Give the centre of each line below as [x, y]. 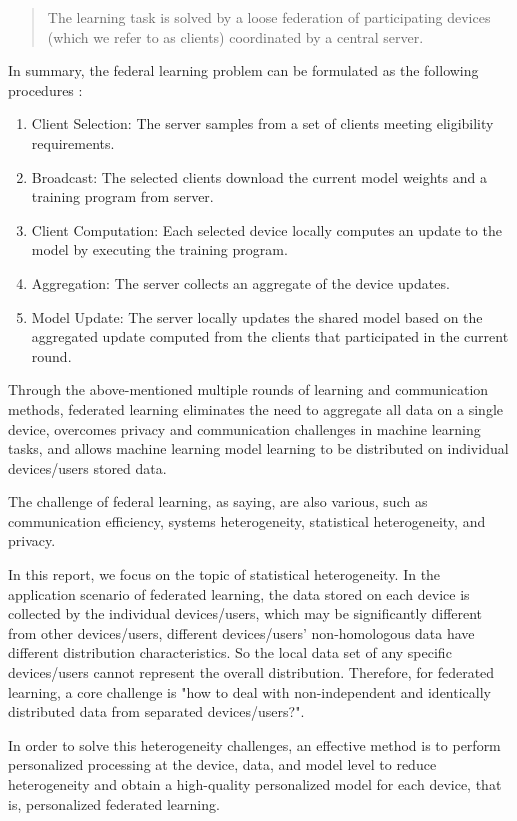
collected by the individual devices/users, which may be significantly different [245, 613]
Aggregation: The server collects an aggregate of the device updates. [240, 282]
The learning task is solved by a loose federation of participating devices [269, 17]
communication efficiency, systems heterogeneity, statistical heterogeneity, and [247, 520]
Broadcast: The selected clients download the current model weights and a [259, 176]
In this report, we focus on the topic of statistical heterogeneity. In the [224, 574]
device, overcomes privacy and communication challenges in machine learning [244, 428]
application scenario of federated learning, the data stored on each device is [239, 593]
